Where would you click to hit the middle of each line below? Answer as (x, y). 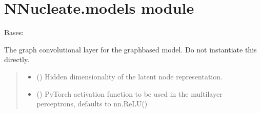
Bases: (14, 32)
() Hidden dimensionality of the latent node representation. (129, 76)
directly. (17, 59)
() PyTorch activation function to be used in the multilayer (129, 93)
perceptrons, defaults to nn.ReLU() (92, 104)
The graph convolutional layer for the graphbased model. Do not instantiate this (130, 49)
